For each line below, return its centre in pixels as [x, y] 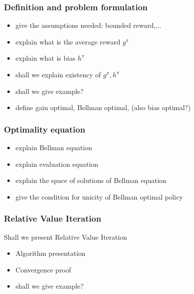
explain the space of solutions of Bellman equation [91, 180]
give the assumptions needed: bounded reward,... [88, 25]
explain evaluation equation [57, 164]
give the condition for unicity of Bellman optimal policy [99, 196]
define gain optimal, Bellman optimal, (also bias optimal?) [103, 107]
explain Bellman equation [54, 147]
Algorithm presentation [50, 253]
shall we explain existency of [58, 74]
